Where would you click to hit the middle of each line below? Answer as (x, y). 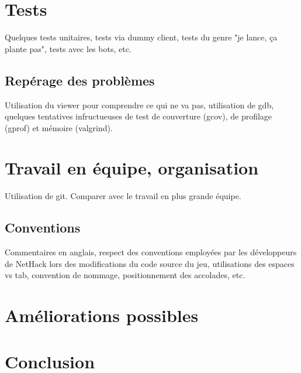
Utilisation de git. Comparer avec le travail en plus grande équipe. (123, 196)
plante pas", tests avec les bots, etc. (68, 48)
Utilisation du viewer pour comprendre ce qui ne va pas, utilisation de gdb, (139, 105)
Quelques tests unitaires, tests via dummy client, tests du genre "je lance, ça (141, 37)
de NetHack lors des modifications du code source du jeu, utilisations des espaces (150, 263)
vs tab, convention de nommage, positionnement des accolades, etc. (125, 275)
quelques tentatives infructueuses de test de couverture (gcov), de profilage (139, 116)
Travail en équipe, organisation (132, 168)
